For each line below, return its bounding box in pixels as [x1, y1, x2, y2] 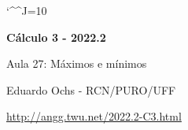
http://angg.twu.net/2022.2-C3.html [6, 108, 182, 124]
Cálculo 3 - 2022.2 [6, 28, 106, 45]
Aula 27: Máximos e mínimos [6, 55, 147, 72]
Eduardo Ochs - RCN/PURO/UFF [6, 81, 176, 98]
